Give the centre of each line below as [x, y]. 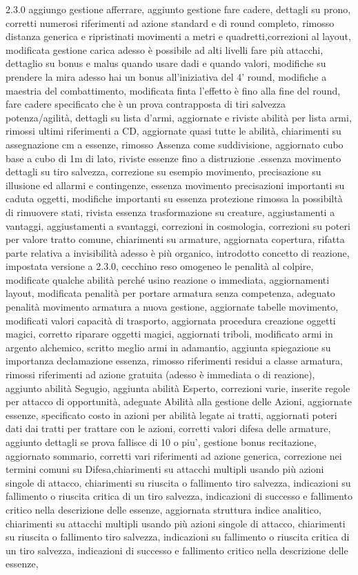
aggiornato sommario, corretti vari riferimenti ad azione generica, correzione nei [174, 455]
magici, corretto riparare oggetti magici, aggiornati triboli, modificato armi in [169, 334]
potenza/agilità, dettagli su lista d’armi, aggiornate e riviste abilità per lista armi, [179, 117]
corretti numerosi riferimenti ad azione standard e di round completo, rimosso [170, 22]
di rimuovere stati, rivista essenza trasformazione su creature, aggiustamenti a [170, 212]
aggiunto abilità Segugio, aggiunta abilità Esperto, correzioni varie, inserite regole [178, 388]
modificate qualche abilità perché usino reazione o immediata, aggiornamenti [168, 279]
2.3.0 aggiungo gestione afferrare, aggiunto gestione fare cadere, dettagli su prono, [178, 9]
